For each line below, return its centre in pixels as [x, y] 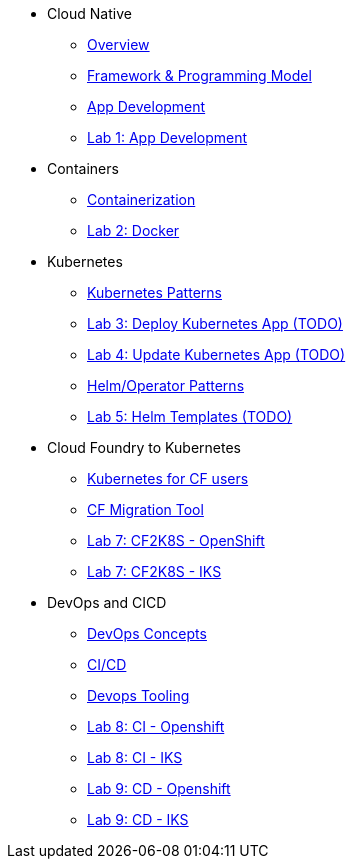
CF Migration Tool [145, 509]
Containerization [141, 199]
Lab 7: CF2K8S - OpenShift [176, 540]
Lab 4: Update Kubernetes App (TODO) [216, 354]
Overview [118, 44]
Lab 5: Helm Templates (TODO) [190, 416]
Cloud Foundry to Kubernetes [144, 447]
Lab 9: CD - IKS [138, 819]
